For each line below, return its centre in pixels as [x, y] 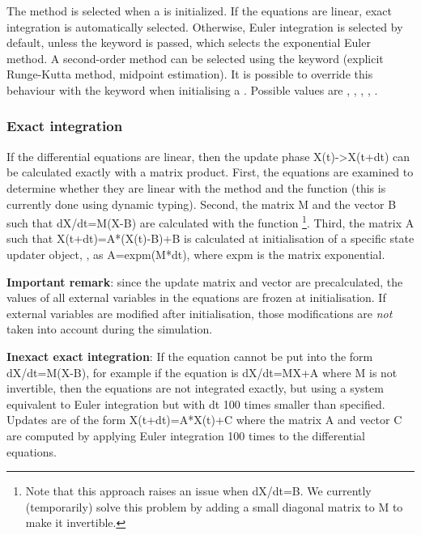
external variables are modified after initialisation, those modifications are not [200, 313]
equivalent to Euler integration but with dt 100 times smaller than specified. [196, 403]
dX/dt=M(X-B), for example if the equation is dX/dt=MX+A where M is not [202, 372]
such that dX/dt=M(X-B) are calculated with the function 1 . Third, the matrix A [210, 221]
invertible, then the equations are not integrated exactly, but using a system [195, 388]
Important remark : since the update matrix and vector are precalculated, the [205, 281]
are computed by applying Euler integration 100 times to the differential [186, 435]
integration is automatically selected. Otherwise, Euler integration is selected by [205, 26]
